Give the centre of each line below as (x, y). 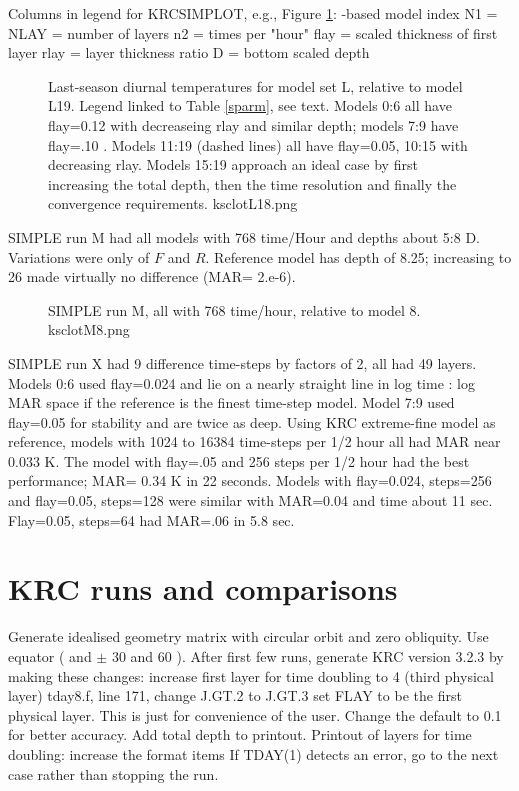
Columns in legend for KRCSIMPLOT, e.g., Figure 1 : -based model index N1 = (253, 13)
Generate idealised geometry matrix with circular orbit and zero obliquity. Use (248, 636)
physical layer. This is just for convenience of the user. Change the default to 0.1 (255, 714)
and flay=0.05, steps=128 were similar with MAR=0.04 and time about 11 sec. (250, 500)
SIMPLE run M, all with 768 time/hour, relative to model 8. (234, 309)
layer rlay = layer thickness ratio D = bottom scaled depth (189, 52)
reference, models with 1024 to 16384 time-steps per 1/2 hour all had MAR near (254, 441)
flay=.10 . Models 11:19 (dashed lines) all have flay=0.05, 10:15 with (258, 144)
